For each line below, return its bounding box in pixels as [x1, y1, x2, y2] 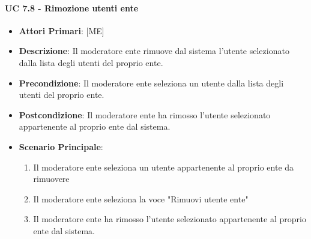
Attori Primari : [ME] [19, 24, 104, 37]
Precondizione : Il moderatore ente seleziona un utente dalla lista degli [19, 76, 284, 89]
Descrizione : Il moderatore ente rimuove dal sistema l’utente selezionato [19, 44, 289, 57]
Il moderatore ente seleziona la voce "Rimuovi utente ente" [33, 192, 249, 205]
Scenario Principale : [19, 140, 103, 153]
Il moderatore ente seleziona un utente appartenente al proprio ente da [33, 160, 294, 173]
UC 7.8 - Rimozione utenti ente [5, 1, 139, 14]
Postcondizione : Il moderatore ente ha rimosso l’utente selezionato [19, 108, 271, 121]
